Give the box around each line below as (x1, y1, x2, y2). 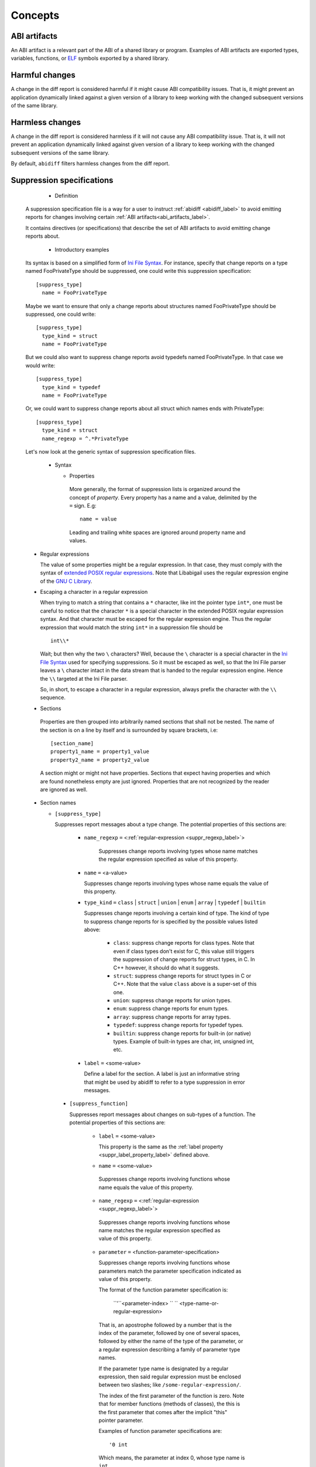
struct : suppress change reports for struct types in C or (113, 972, 252, 979)
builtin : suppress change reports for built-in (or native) (113, 1030, 252, 1037)
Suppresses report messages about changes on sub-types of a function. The (69, 1111, 256, 1118)
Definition (54, 192, 78, 199)
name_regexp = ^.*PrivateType (42, 435, 129, 442)
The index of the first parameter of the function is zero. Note (98, 1392, 245, 1399)
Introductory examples (54, 246, 109, 253)
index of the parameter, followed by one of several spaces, (98, 1329, 241, 1336)
